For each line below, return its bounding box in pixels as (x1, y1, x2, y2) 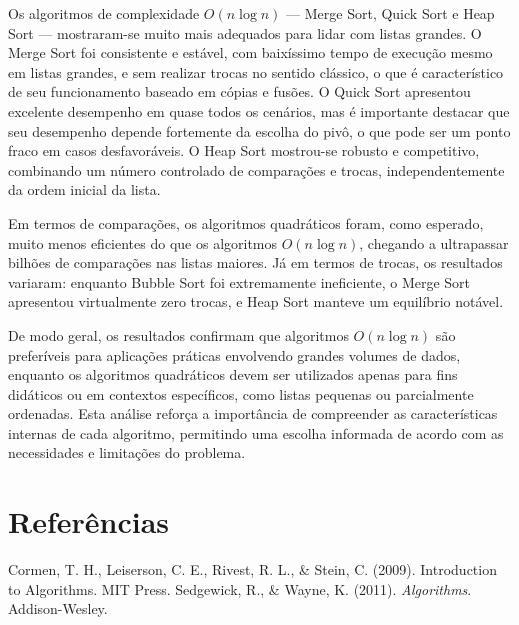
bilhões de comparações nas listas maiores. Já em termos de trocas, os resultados (8, 252, 503, 273)
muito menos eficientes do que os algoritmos (8, 232, 278, 253)
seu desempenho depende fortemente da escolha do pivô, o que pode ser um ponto (8, 120, 511, 141)
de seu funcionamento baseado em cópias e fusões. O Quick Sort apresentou (8, 81, 471, 102)
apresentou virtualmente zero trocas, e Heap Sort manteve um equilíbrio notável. (8, 291, 504, 312)
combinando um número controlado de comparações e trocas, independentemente (8, 159, 505, 180)
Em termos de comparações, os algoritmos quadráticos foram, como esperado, (8, 212, 484, 233)
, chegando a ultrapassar (359, 232, 509, 253)
